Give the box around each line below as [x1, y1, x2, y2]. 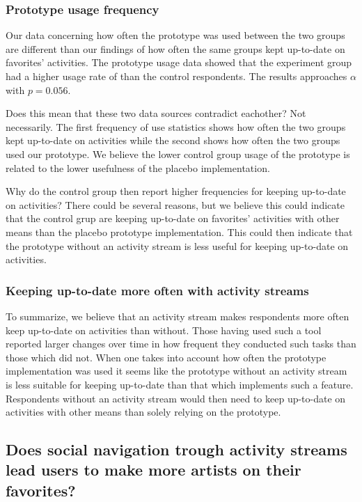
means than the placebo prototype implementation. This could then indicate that [6, 224, 353, 239]
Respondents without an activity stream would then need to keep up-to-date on [6, 391, 346, 405]
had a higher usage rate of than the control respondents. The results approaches [6, 69, 347, 83]
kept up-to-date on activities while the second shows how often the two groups [6, 133, 340, 148]
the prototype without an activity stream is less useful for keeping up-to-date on [6, 238, 349, 253]
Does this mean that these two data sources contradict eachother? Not [6, 106, 306, 120]
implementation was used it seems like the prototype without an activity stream [6, 363, 347, 378]
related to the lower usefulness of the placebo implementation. [6, 160, 270, 175]
